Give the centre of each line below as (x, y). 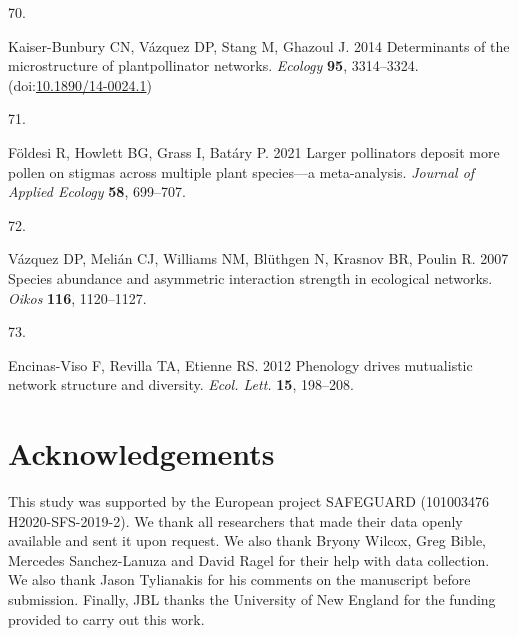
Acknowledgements (141, 453)
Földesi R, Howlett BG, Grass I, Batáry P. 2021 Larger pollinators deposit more (254, 151)
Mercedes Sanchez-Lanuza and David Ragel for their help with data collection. (249, 559)
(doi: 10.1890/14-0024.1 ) (80, 84)
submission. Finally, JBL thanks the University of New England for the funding (252, 599)
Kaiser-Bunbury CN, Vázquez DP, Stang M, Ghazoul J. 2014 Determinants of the (259, 45)
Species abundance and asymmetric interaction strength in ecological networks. (250, 277)
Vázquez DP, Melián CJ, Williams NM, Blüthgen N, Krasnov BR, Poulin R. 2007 (258, 258)
